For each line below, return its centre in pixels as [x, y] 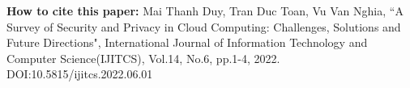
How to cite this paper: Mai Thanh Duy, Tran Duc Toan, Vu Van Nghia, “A [205, 10]
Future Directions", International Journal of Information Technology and [187, 42]
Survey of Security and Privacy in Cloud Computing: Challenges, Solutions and [204, 26]
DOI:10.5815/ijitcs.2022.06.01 [80, 74]
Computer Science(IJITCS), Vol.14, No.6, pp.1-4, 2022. [143, 58]
